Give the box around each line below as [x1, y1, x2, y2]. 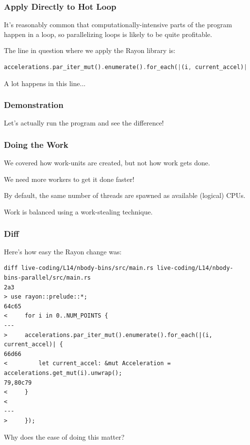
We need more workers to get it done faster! [4, 174, 134, 184]
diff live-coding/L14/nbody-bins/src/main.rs [4, 265, 153, 272]
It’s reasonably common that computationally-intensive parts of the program [4, 19, 232, 30]
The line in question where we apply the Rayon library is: [4, 45, 176, 55]
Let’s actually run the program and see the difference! [4, 118, 164, 128]
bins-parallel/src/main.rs [4, 274, 91, 281]
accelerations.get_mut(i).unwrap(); [4, 369, 122, 376]
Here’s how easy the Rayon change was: [4, 246, 122, 256]
